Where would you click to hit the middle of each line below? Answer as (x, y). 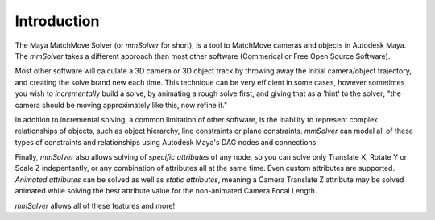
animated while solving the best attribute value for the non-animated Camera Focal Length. (166, 191)
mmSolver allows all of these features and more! (95, 205)
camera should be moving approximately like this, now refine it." (121, 105)
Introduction (57, 21)
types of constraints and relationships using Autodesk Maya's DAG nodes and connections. (166, 142)
